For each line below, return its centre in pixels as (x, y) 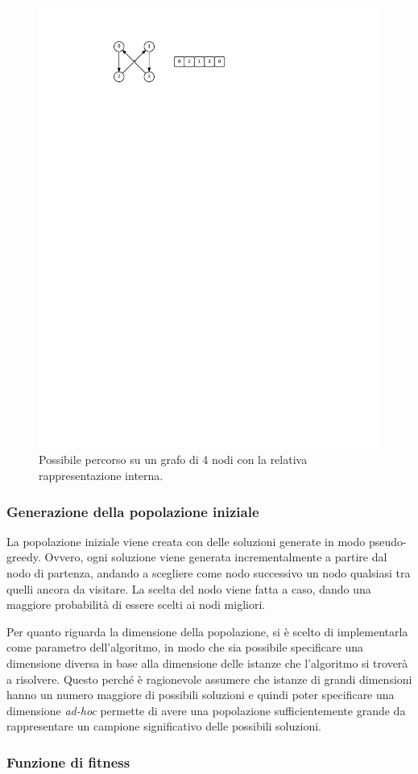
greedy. (24, 557)
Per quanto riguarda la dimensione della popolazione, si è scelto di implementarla (207, 631)
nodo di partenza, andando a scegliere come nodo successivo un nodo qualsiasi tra (209, 573)
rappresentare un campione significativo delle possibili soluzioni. (164, 726)
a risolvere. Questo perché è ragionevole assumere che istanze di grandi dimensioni (209, 679)
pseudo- (387, 541)
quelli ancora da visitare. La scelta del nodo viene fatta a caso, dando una (189, 588)
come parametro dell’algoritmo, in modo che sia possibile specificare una (185, 647)
